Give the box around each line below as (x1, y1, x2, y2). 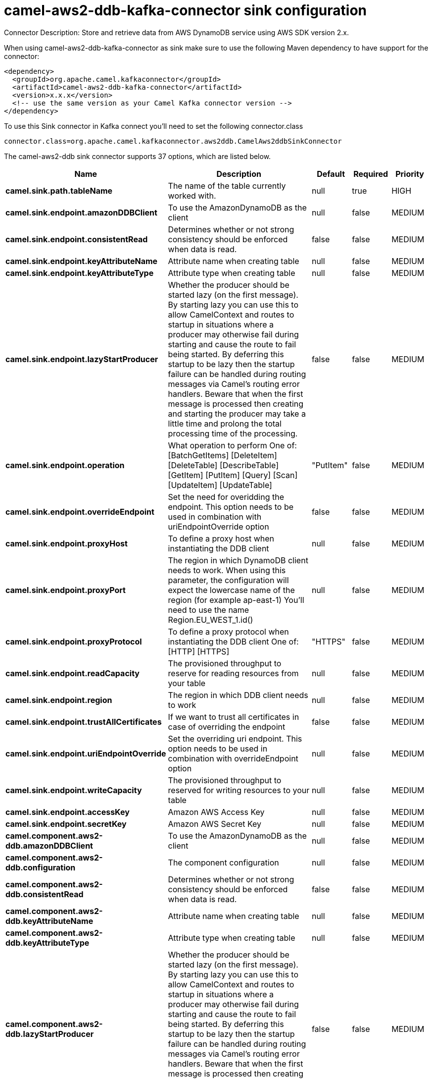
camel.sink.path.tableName (5, 185, 113, 196)
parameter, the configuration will (168, 575, 289, 585)
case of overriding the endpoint (168, 721, 286, 732)
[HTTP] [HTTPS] (168, 646, 230, 656)
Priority (395, 168, 424, 179)
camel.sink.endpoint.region (5, 695, 112, 705)
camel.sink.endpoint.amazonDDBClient (5, 207, 157, 217)
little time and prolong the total (168, 418, 282, 429)
